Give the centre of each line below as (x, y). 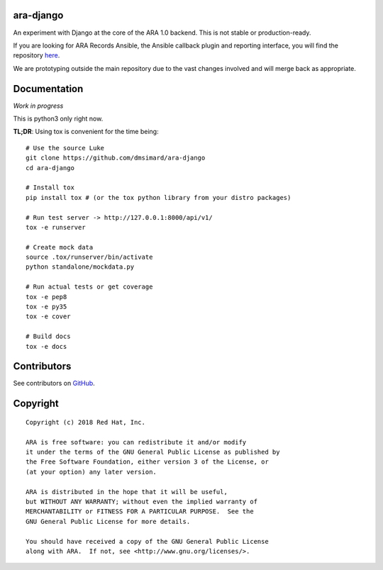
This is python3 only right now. (58, 118)
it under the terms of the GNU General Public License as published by (153, 452)
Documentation (48, 89)
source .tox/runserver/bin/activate (89, 257)
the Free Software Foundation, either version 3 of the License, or (147, 462)
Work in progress (38, 106)
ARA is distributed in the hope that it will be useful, (127, 492)
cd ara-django (50, 168)
